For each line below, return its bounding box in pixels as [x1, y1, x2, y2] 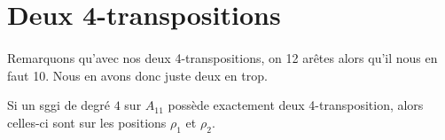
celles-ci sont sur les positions [7, 113, 167, 131]
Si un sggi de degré [7, 96, 111, 114]
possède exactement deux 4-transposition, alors [168, 96, 424, 114]
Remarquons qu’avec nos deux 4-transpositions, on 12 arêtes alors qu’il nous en [7, 48, 438, 66]
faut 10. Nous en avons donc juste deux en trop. [7, 66, 268, 84]
